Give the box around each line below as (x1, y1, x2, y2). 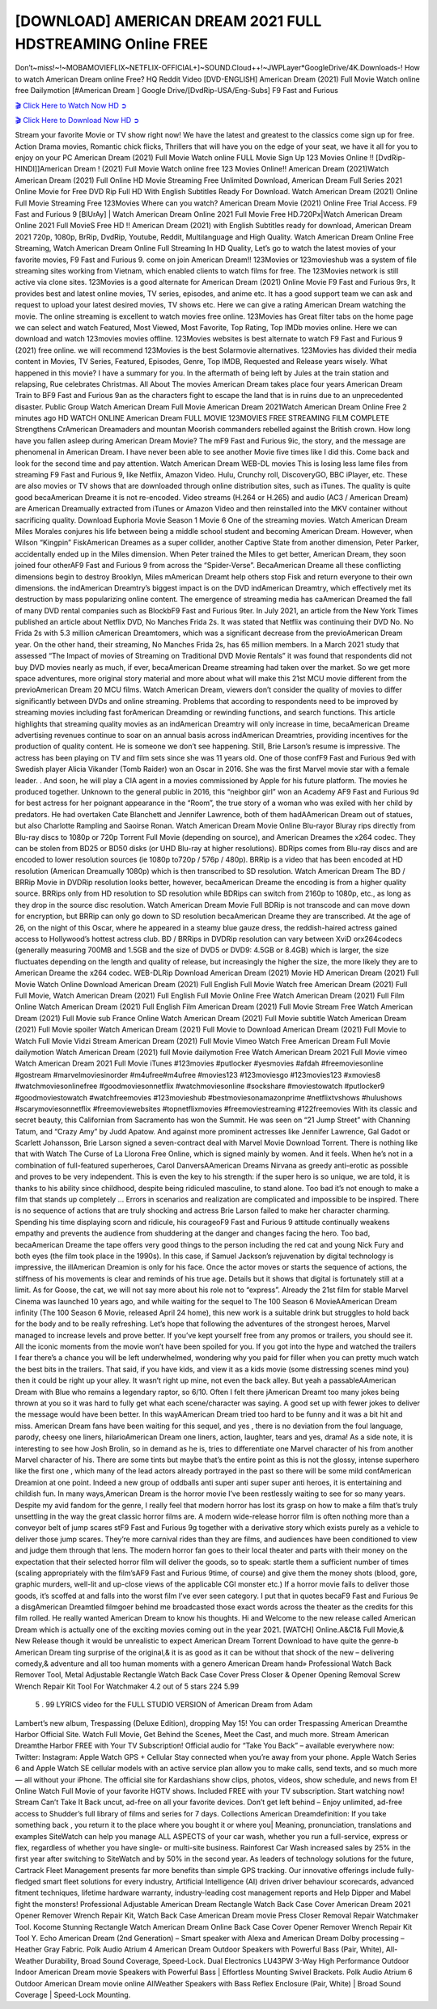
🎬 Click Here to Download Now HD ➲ (15, 115, 140, 125)
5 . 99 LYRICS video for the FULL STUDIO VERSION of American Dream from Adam (35, 1700, 313, 1710)
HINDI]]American (15, 164, 72, 174)
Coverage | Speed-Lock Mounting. (15, 1990, 131, 1999)
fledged (15, 1877, 41, 1887)
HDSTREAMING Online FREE (15, 35, 208, 53)
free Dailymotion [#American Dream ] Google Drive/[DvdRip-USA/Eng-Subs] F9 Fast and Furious (15, 86, 339, 95)
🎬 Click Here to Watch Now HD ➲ (15, 100, 127, 110)
